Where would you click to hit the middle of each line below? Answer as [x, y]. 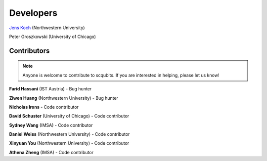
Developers [33, 13]
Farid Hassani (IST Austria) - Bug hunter [50, 89]
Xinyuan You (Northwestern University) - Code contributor [69, 143]
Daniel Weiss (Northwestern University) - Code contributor [69, 134]
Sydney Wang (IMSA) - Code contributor [51, 125]
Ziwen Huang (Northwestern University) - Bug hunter [64, 98]
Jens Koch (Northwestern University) [47, 28]
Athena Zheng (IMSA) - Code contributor [51, 152]
